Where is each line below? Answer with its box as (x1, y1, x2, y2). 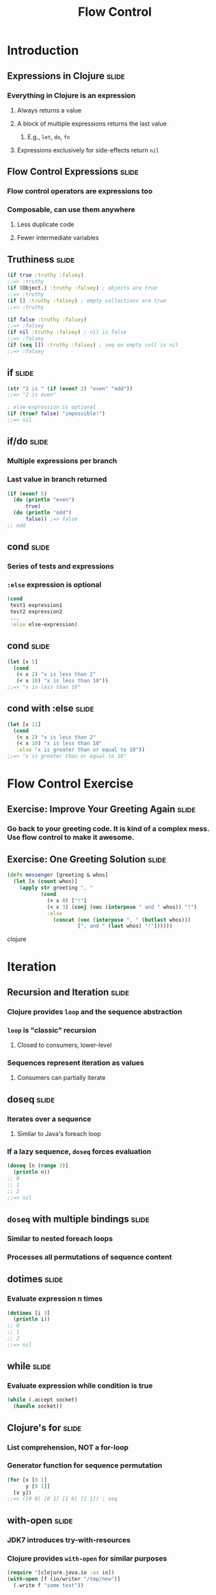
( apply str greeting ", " (19, 884, 94, 892)
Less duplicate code (16, 220, 75, 228)
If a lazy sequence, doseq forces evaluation (7, 1146, 152, 1156)
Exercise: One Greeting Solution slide (7, 853, 166, 865)
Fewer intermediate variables (16, 234, 99, 242)
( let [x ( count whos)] (13, 878, 78, 885)
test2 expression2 (10, 609, 63, 615)
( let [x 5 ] (7, 658, 38, 665)
